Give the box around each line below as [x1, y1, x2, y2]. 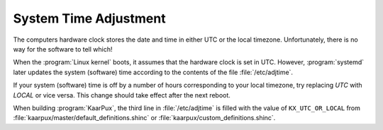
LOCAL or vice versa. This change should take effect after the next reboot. [13, 90, 231, 99]
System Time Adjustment [13, 11, 166, 26]
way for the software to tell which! [13, 45, 113, 53]
